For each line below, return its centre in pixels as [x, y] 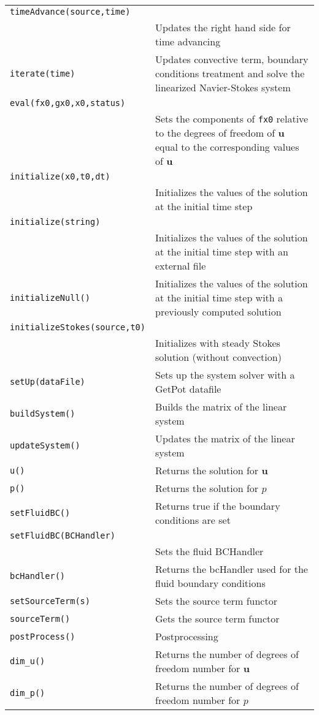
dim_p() [28, 693]
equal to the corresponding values [227, 147]
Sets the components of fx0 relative [232, 119]
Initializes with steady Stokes [217, 343]
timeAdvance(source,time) [70, 12]
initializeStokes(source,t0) [78, 327]
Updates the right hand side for [223, 27]
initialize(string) [55, 222]
